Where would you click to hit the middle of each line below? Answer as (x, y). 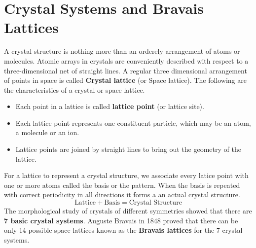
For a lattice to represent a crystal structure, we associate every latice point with (126, 175)
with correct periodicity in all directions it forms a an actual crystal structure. (122, 195)
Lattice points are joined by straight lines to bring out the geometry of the (128, 149)
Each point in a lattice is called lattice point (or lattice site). (110, 106)
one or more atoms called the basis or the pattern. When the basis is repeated (122, 185)
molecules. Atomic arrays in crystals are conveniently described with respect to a (126, 60)
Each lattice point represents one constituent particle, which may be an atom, (133, 123)
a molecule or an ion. (47, 132)
